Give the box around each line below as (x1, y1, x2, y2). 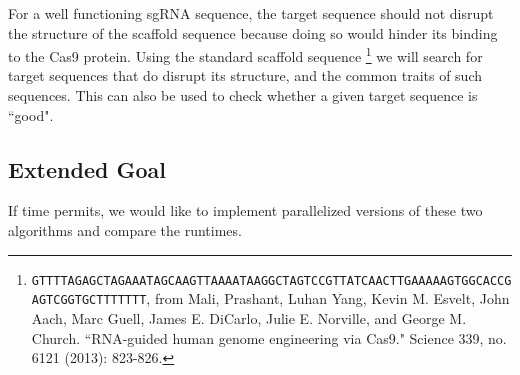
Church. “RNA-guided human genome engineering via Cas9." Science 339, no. (31, 327, 507, 348)
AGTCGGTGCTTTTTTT (31, 293, 147, 308)
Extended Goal (8, 153, 166, 184)
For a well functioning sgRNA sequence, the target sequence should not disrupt (8, 3, 494, 23)
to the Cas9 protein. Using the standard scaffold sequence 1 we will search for (8, 43, 483, 66)
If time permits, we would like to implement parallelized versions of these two (8, 200, 483, 221)
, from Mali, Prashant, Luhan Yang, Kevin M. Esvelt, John (146, 288, 510, 309)
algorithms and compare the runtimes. (8, 220, 242, 241)
